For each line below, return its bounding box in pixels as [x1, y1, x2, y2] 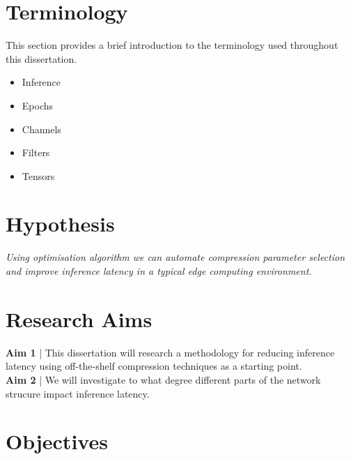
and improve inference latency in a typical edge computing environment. [6, 264, 312, 278]
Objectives [6, 427, 108, 456]
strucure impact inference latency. [6, 386, 150, 400]
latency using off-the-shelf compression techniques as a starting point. [6, 359, 302, 373]
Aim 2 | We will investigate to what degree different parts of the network [6, 372, 321, 386]
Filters [22, 145, 50, 160]
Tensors [22, 168, 55, 183]
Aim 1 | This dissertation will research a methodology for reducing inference [6, 345, 335, 359]
